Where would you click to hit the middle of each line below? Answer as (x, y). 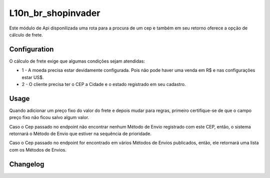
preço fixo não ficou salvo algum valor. (49, 117)
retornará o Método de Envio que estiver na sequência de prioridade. (80, 134)
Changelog (27, 164)
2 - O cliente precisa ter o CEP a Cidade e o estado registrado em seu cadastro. (104, 84)
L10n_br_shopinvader (55, 13)
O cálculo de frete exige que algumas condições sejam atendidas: (77, 61)
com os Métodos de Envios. (38, 149)
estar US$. (33, 77)
